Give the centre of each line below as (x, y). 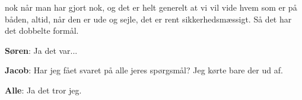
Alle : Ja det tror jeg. (43, 90)
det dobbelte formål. (42, 30)
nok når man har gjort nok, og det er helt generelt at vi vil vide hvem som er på (151, 7)
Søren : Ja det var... (41, 50)
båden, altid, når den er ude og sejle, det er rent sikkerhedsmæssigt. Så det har (148, 19)
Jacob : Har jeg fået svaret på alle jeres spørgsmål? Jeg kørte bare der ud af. (144, 70)
